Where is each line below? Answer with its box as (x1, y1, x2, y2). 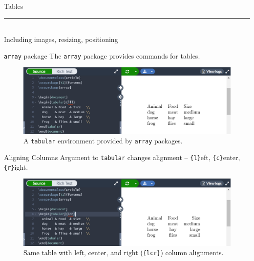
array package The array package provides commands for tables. (4, 50, 200, 60)
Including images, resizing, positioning (4, 34, 118, 44)
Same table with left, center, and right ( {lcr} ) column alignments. (23, 247, 224, 258)
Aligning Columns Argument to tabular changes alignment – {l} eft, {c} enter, (4, 152, 240, 162)
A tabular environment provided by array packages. (23, 136, 183, 146)
